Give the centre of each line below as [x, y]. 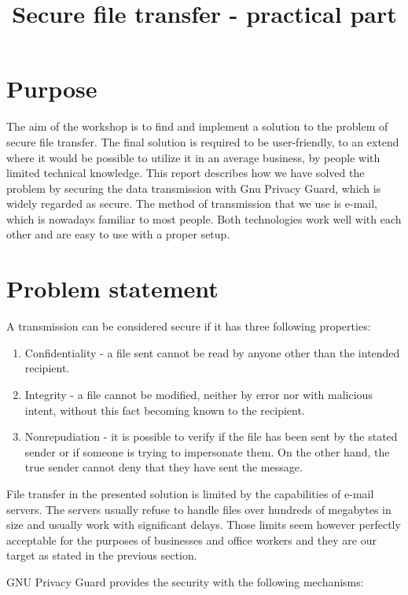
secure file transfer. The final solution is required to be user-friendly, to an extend [203, 141]
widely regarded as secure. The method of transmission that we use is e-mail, [192, 203]
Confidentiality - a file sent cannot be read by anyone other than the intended [212, 352]
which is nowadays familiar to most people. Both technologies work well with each [204, 218]
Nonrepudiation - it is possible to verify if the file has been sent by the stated [211, 436]
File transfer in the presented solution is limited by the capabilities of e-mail [190, 493]
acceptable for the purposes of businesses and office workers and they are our [191, 540]
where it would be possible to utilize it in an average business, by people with [193, 157]
